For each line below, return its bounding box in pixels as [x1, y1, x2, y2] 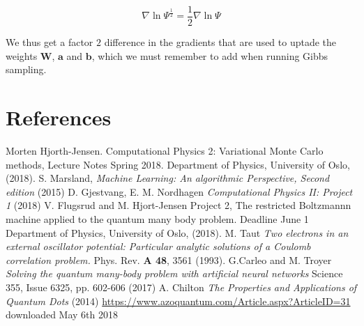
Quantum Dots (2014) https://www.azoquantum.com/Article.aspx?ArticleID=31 [6, 293, 351, 308]
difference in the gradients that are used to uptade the [104, 35, 337, 49]
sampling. [6, 62, 47, 77]
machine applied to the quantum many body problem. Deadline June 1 [6, 211, 309, 226]
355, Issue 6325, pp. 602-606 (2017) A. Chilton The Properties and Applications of [6, 279, 357, 294]
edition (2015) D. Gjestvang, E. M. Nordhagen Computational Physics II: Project [6, 184, 353, 199]
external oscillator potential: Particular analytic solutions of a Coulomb [6, 239, 311, 254]
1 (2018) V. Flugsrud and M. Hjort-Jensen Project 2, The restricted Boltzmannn [6, 198, 351, 212]
